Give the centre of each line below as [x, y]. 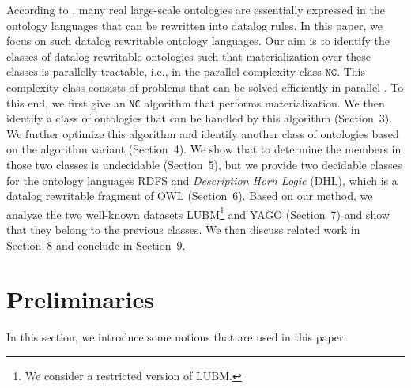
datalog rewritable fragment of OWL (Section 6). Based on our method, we [190, 196]
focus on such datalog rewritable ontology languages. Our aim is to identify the [198, 41]
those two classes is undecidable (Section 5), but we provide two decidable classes [204, 164]
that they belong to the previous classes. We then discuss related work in [183, 230]
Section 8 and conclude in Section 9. [96, 245]
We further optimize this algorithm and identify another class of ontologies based [203, 133]
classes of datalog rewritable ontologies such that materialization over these [189, 56]
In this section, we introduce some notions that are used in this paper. [177, 337]
